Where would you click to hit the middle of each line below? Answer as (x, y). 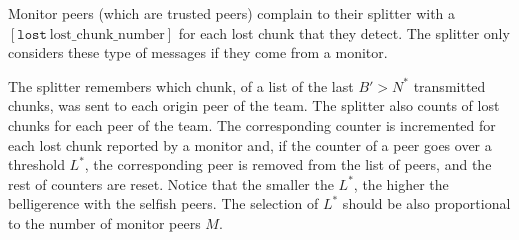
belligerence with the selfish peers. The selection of (163, 203)
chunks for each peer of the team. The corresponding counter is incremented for (252, 124)
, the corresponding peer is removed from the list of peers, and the (288, 164)
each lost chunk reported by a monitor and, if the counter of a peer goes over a (250, 144)
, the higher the (401, 183)
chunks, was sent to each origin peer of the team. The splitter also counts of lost (254, 105)
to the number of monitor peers (104, 222)
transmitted (449, 85)
